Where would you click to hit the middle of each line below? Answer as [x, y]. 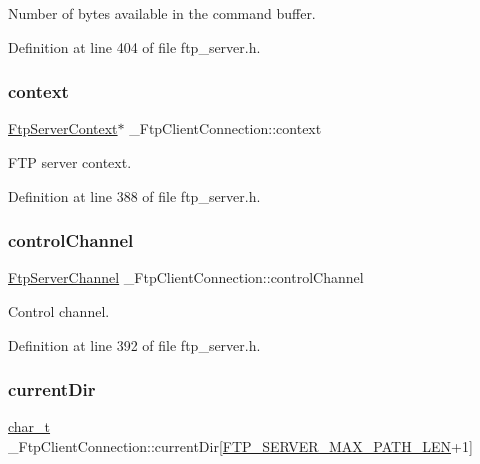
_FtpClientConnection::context [225, 128]
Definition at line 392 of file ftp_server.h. [134, 344]
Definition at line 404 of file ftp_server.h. [134, 46]
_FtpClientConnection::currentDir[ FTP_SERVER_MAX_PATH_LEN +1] [240, 446]
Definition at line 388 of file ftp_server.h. [134, 195]
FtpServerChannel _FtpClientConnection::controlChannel [186, 277]
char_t [29, 426]
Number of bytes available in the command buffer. [162, 13]
